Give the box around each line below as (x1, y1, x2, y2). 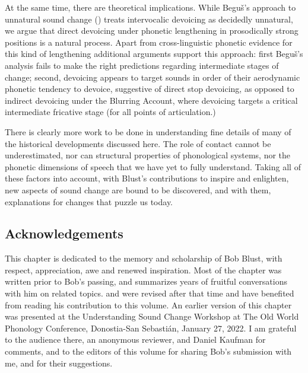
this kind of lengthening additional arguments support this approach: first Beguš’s (5, 47, 303, 60)
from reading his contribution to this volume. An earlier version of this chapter (5, 298, 292, 311)
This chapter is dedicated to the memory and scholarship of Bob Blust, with (5, 252, 282, 264)
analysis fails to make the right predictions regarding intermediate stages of (5, 59, 279, 71)
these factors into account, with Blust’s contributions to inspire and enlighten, (5, 172, 289, 184)
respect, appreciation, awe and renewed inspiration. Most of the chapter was (5, 263, 282, 276)
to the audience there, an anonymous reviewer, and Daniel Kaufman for (5, 333, 266, 346)
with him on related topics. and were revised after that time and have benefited (5, 287, 294, 299)
